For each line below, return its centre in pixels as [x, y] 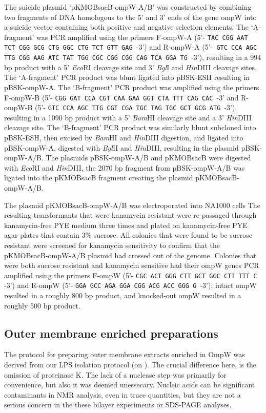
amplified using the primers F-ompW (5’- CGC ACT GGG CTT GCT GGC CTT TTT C [131, 275]
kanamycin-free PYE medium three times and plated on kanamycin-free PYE [126, 225]
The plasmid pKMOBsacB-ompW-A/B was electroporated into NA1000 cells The [132, 205]
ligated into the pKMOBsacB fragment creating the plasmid [99, 178]
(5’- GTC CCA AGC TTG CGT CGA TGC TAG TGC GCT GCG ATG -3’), [136, 107]
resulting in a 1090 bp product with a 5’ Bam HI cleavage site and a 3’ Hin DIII [128, 117]
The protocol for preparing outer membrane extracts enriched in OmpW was [125, 354]
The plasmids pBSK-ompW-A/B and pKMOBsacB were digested [148, 158]
